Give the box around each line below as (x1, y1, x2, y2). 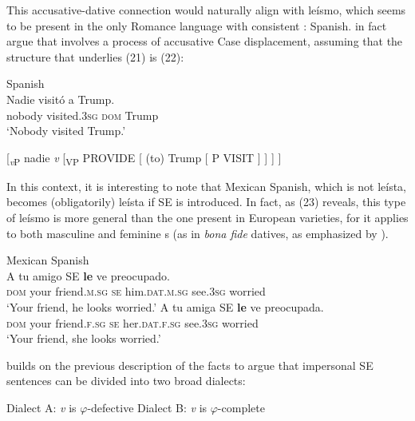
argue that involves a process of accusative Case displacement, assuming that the (6, 33, 403, 50)
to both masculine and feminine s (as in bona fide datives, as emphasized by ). (6, 224, 389, 241)
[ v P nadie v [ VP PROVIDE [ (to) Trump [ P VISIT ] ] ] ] (6, 149, 282, 168)
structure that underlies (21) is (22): (6, 48, 184, 65)
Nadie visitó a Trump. (6, 90, 115, 107)
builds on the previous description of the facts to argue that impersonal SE (6, 356, 373, 373)
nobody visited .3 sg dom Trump (6, 106, 159, 123)
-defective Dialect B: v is (87, 399, 207, 415)
